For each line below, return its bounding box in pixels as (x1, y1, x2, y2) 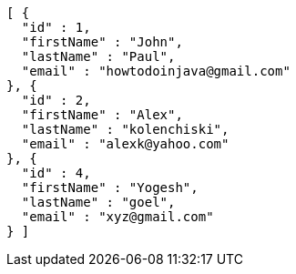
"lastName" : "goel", (21, 195, 176, 209)
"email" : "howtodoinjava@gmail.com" (21, 64, 291, 78)
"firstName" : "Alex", (21, 107, 183, 122)
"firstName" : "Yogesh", (21, 180, 199, 195)
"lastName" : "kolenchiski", (21, 122, 230, 137)
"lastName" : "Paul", (21, 49, 176, 64)
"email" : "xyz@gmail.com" (21, 209, 214, 224)
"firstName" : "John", (21, 35, 183, 49)
